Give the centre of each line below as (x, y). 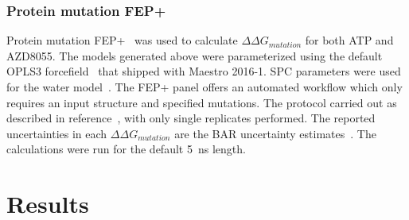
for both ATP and (349, 40)
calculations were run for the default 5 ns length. (126, 149)
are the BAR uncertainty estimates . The (275, 133)
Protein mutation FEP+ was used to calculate (122, 40)
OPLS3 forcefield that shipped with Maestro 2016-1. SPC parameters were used (204, 71)
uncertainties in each (57, 133)
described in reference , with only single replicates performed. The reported (191, 118)
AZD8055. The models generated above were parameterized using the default (195, 55)
